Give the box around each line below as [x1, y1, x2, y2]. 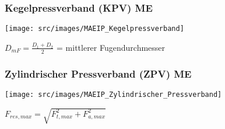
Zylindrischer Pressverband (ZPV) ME [5, 66, 192, 81]
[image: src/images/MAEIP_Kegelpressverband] [5, 25, 184, 33]
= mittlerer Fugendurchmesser [57, 41, 166, 53]
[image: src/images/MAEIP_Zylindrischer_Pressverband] [5, 90, 222, 99]
